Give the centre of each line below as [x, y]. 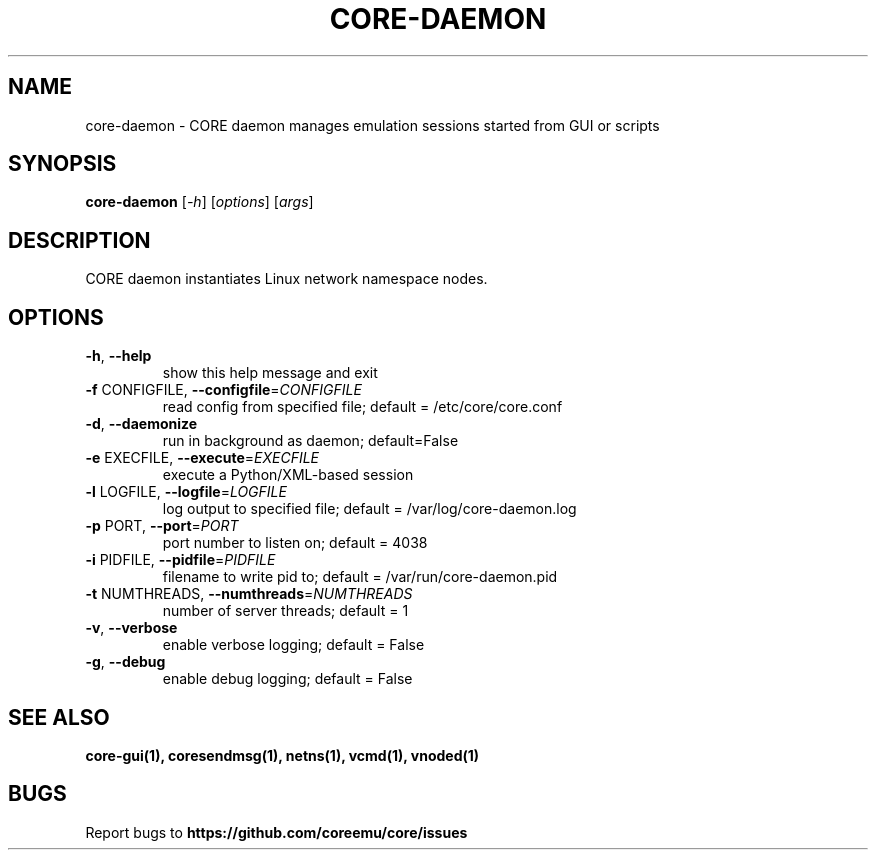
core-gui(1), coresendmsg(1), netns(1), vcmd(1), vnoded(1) [282, 755]
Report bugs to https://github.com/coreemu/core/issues [276, 832]
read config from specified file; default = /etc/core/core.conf [362, 407]
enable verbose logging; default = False [293, 645]
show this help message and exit [270, 373]
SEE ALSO [59, 717]
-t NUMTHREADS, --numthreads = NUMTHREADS [249, 594]
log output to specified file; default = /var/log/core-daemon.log [369, 509]
